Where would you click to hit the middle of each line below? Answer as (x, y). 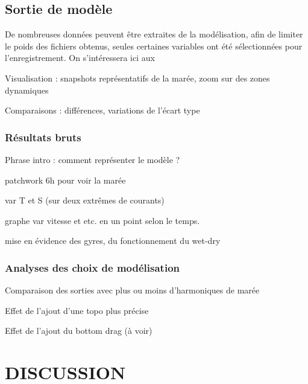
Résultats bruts (43, 137)
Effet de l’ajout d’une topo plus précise (77, 310)
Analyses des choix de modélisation (93, 267)
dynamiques (27, 90)
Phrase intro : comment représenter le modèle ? (93, 159)
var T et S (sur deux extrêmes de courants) (85, 200)
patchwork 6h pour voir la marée (65, 180)
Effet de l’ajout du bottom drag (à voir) (79, 331)
